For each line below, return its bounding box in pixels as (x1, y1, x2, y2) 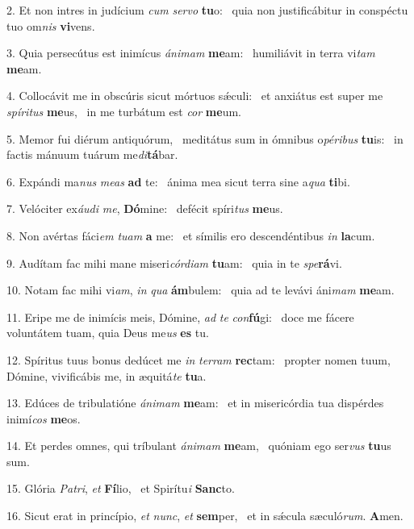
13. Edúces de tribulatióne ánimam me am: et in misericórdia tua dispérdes (6, 394, 384, 411)
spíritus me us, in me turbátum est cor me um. (6, 102, 241, 119)
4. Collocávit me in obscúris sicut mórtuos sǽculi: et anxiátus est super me (6, 87, 383, 104)
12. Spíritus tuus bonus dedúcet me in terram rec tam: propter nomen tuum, (6, 351, 391, 368)
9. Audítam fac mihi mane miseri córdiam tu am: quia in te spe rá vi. (6, 254, 342, 271)
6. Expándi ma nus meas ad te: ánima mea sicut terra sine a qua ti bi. (6, 173, 350, 190)
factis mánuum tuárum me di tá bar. (6, 146, 178, 163)
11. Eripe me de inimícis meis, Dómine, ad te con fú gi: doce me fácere (6, 308, 354, 325)
